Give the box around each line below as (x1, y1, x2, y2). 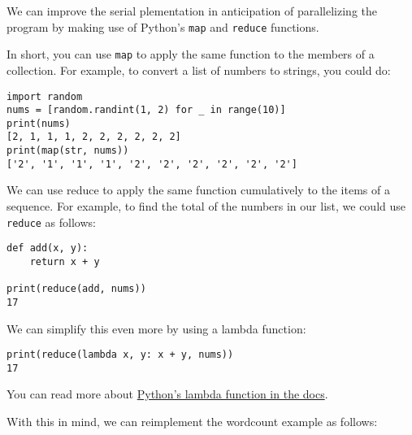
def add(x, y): (7, 242, 89, 254)
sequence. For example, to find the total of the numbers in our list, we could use (7, 198, 405, 215)
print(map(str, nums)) (7, 145, 129, 157)
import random (7, 90, 83, 102)
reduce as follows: (7, 213, 96, 230)
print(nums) (7, 117, 71, 129)
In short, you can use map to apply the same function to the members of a (7, 46, 375, 63)
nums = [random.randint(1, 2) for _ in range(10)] (7, 104, 286, 116)
